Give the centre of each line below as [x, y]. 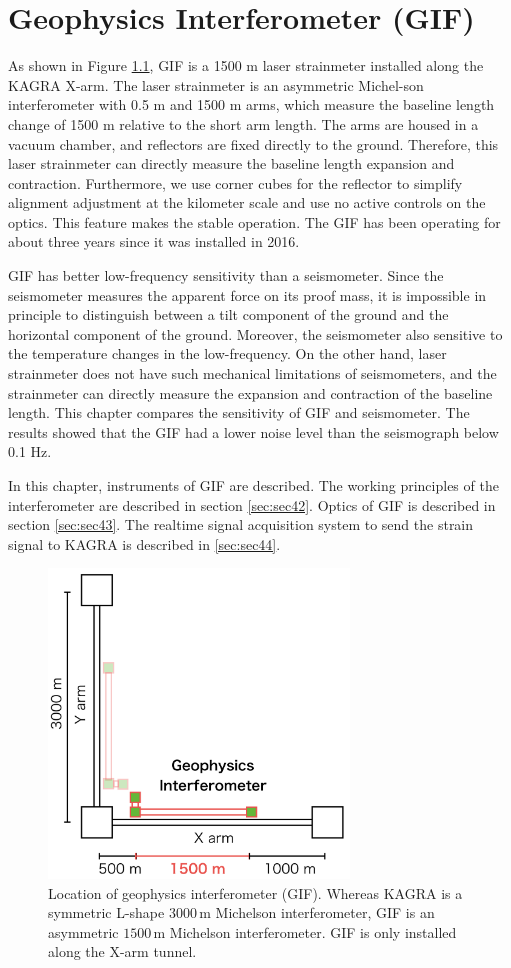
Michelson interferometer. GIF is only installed [313, 931]
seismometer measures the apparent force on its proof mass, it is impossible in [247, 294]
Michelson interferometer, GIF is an [325, 912]
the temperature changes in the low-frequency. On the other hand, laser [227, 353]
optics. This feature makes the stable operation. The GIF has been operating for [254, 221]
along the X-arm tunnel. [122, 951]
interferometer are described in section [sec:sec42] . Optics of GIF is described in [252, 504]
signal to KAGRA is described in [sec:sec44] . [144, 543]
